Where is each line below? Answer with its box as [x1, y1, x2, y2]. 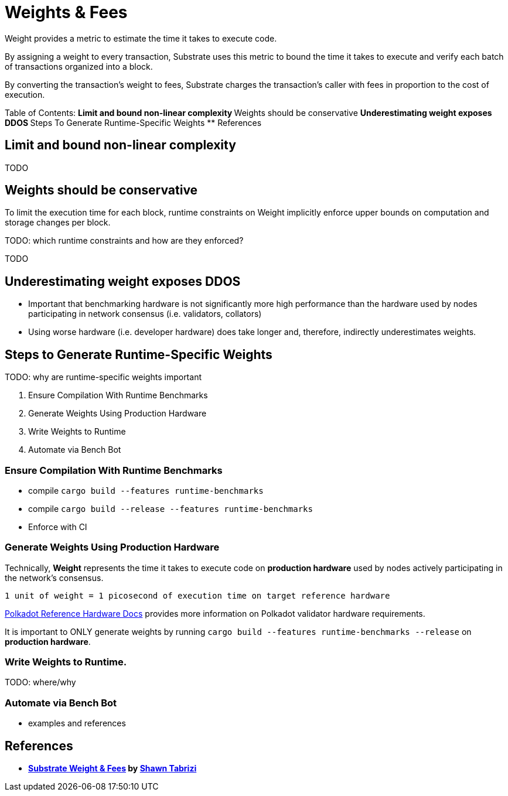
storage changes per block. [5, 217, 111, 228]
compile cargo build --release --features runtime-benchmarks [28, 503, 313, 514]
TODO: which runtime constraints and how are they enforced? [5, 235, 244, 246]
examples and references [28, 718, 126, 729]
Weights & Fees [5, 2, 128, 22]
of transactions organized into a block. [5, 61, 153, 71]
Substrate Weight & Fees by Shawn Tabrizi [28, 763, 197, 773]
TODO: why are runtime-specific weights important [5, 372, 202, 382]
